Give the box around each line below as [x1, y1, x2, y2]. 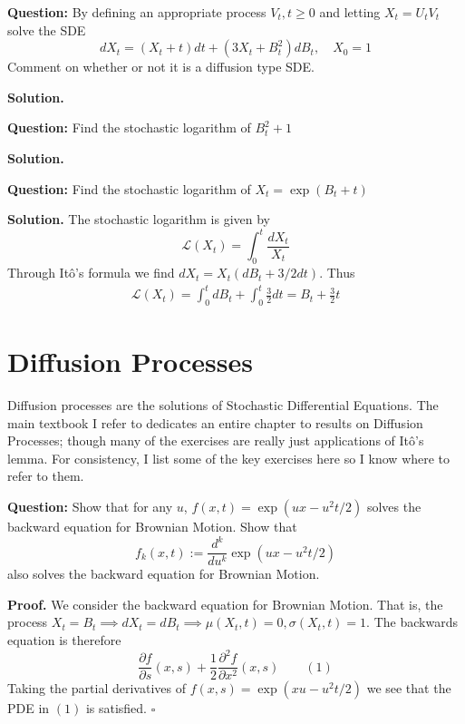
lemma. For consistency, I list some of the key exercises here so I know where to [7, 448, 450, 467]
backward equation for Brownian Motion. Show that [7, 517, 297, 536]
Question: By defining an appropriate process [7, 3, 266, 21]
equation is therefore [7, 631, 121, 649]
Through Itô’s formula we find [7, 263, 175, 282]
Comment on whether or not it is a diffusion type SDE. [7, 57, 315, 76]
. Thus [319, 263, 355, 282]
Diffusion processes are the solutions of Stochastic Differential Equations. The [7, 396, 439, 415]
